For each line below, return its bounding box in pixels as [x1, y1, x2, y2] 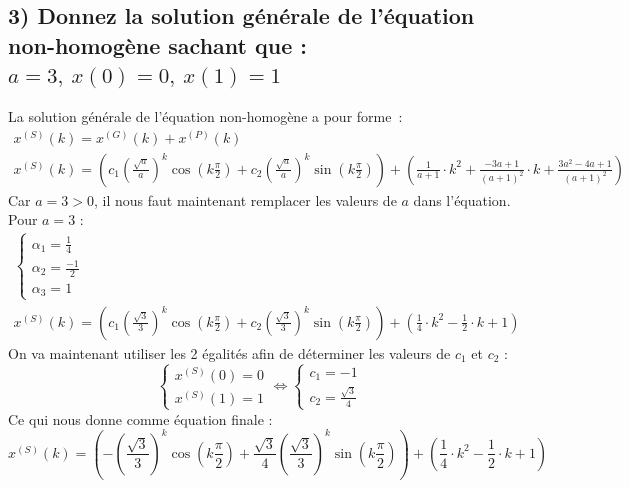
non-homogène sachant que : [8, 29, 307, 60]
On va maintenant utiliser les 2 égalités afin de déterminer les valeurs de [8, 342, 451, 363]
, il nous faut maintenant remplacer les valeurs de [93, 189, 397, 210]
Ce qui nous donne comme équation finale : [8, 408, 273, 429]
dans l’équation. [413, 189, 511, 210]
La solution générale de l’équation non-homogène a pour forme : [8, 105, 403, 126]
